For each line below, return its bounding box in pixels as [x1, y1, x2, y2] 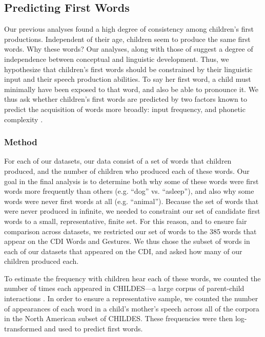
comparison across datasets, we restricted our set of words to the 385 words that [4, 226, 257, 236]
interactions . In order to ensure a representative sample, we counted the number [4, 293, 258, 304]
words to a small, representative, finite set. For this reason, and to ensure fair [4, 215, 247, 226]
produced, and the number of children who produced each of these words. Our [4, 165, 250, 176]
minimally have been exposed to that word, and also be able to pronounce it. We [4, 83, 259, 94]
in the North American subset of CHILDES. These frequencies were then [4, 313, 233, 324]
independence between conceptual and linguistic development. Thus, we [4, 53, 229, 64]
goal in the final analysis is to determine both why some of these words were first [4, 175, 259, 186]
